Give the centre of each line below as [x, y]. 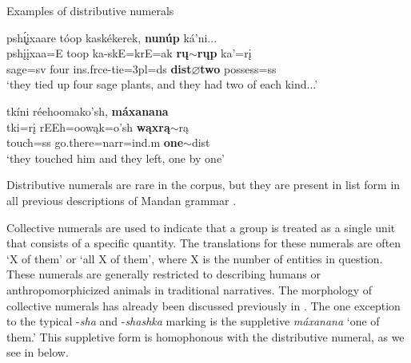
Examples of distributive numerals [90, 10]
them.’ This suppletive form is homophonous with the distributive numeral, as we [205, 336]
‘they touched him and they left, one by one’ [116, 158]
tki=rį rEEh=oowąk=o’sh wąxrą [88, 126]
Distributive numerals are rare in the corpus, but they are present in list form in [204, 185]
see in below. [38, 352]
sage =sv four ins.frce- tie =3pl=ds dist [99, 68]
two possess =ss [238, 68]
